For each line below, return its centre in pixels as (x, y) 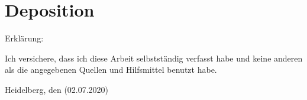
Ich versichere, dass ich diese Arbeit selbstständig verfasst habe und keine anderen (154, 58)
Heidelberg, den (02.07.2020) (57, 89)
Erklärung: (24, 38)
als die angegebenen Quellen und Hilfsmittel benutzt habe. (111, 70)
